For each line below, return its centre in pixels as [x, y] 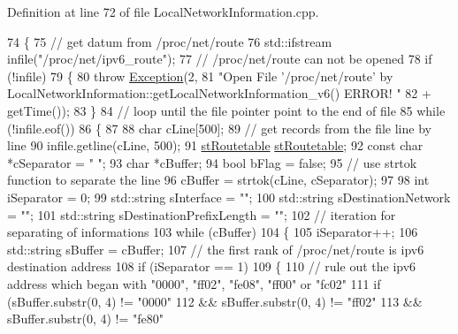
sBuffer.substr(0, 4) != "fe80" [86, 319]
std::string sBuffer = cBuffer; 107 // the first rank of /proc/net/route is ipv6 [216, 249]
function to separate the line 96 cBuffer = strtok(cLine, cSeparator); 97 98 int [218, 180]
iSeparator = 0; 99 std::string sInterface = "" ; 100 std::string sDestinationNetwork [229, 197]
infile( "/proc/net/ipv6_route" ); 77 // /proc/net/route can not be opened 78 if [220, 59]
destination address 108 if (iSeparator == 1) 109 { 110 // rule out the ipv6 [212, 266]
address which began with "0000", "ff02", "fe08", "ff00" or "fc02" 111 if [194, 283]
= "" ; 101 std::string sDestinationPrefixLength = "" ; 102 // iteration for [202, 214]
